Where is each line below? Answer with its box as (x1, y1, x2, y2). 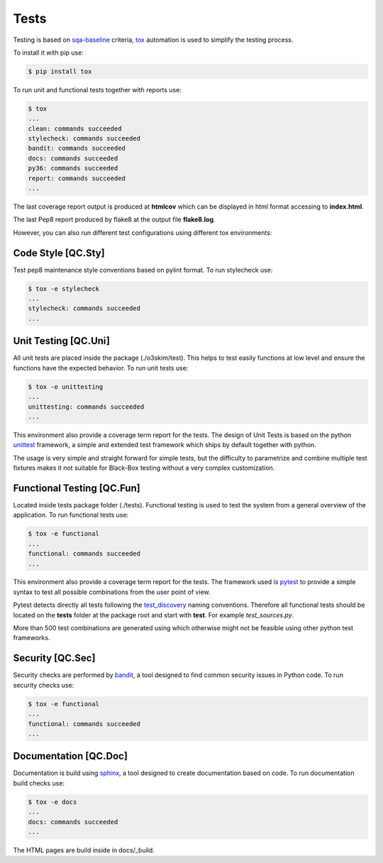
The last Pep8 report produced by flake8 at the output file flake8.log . (13, 215, 216, 224)
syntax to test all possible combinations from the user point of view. (13, 588, 211, 596)
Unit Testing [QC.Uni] (13, 335, 110, 347)
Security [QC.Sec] (13, 652, 96, 664)
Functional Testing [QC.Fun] (13, 482, 141, 494)
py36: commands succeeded (28, 164, 118, 172)
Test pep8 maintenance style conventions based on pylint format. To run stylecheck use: (13, 265, 273, 274)
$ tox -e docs (28, 798, 77, 806)
